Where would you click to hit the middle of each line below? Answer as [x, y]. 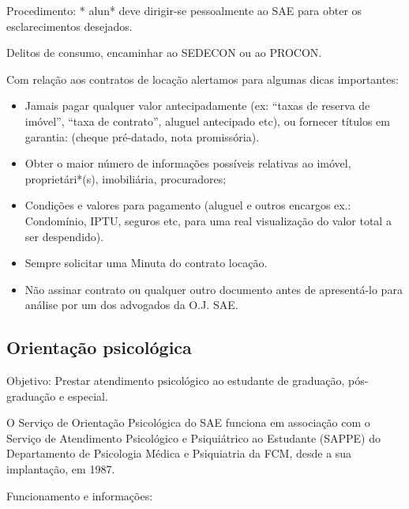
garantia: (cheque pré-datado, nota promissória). [142, 136]
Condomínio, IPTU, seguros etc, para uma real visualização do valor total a [208, 220]
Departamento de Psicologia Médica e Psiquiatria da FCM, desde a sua [179, 453]
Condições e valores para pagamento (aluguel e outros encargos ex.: [188, 205]
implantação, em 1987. [61, 469]
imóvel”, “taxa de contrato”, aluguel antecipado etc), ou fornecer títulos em [207, 121]
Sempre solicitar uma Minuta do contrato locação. [146, 263]
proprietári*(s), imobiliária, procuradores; [126, 178]
